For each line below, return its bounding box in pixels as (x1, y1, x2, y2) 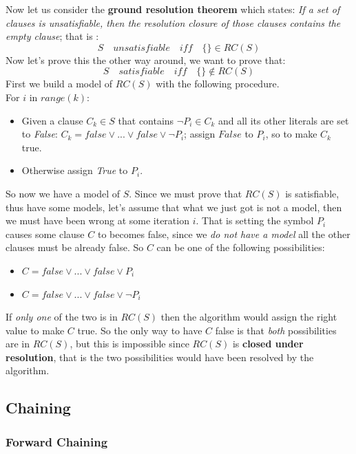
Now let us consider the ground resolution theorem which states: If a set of (6, 2, 340, 16)
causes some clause (6, 226, 85, 241)
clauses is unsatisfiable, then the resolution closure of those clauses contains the (6, 15, 341, 30)
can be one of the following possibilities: (156, 240, 325, 255)
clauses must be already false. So (6, 240, 144, 255)
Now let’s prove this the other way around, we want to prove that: (6, 52, 286, 67)
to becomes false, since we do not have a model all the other (97, 226, 350, 241)
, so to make (265, 127, 317, 141)
